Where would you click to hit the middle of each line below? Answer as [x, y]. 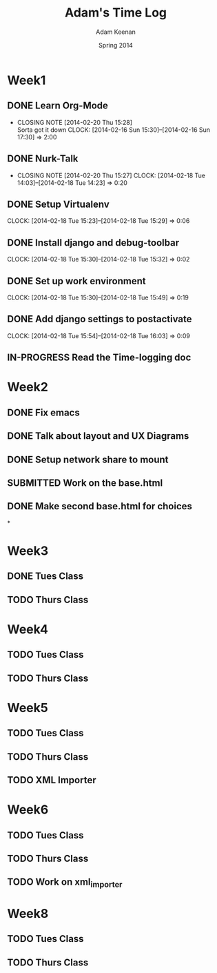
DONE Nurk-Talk [43, 159]
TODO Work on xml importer [65, 883]
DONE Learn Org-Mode [58, 106]
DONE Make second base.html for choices [100, 506]
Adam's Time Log [116, 13]
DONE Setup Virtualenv [59, 204]
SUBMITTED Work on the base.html [85, 483]
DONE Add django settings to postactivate [100, 319]
